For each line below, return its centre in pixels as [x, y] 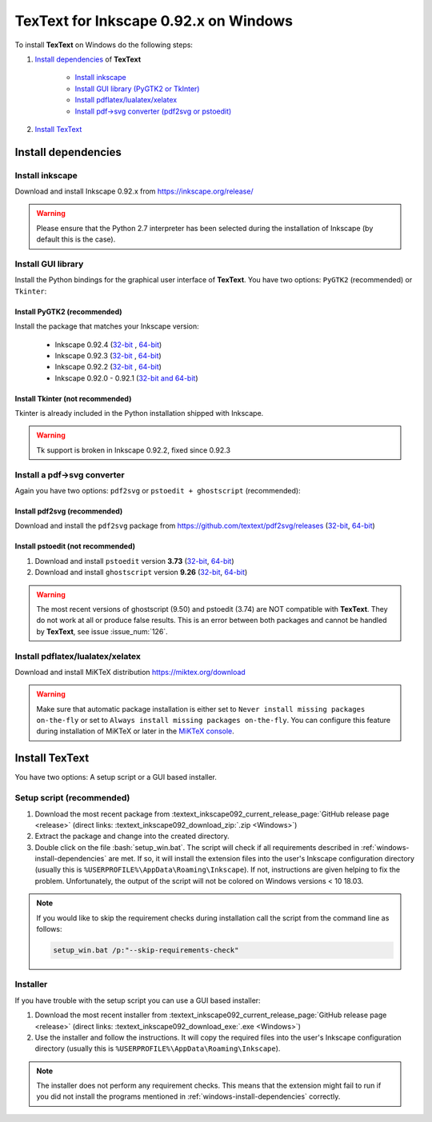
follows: [49, 929]
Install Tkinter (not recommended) [73, 398]
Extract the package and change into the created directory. [132, 837]
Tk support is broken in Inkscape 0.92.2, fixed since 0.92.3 [134, 450]
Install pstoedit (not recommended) [75, 546]
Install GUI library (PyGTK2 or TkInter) [137, 89]
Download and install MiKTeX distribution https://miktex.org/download [130, 672]
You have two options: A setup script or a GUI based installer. [116, 777]
